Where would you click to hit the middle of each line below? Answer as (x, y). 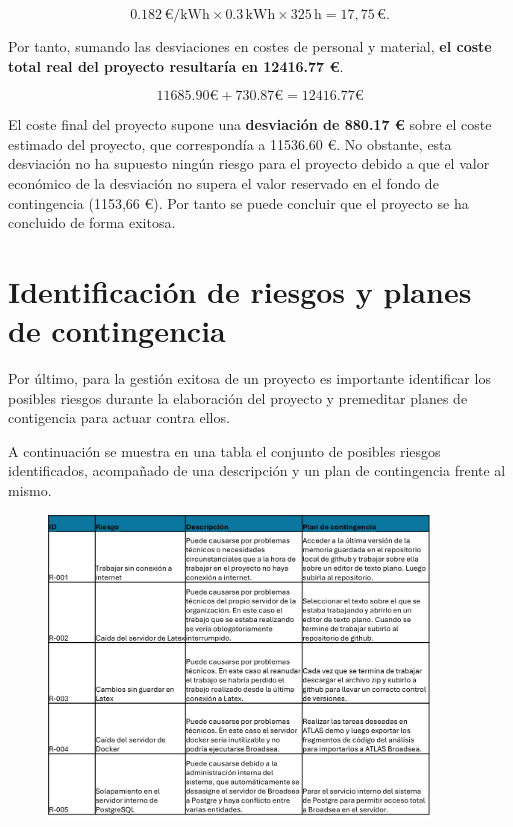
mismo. (30, 490)
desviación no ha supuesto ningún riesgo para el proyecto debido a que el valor (249, 163)
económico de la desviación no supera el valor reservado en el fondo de (223, 182)
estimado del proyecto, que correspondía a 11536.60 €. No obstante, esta (230, 143)
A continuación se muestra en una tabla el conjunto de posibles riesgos (224, 450)
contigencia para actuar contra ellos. (119, 417)
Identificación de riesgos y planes (240, 290)
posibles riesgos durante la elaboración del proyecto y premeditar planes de (238, 397)
